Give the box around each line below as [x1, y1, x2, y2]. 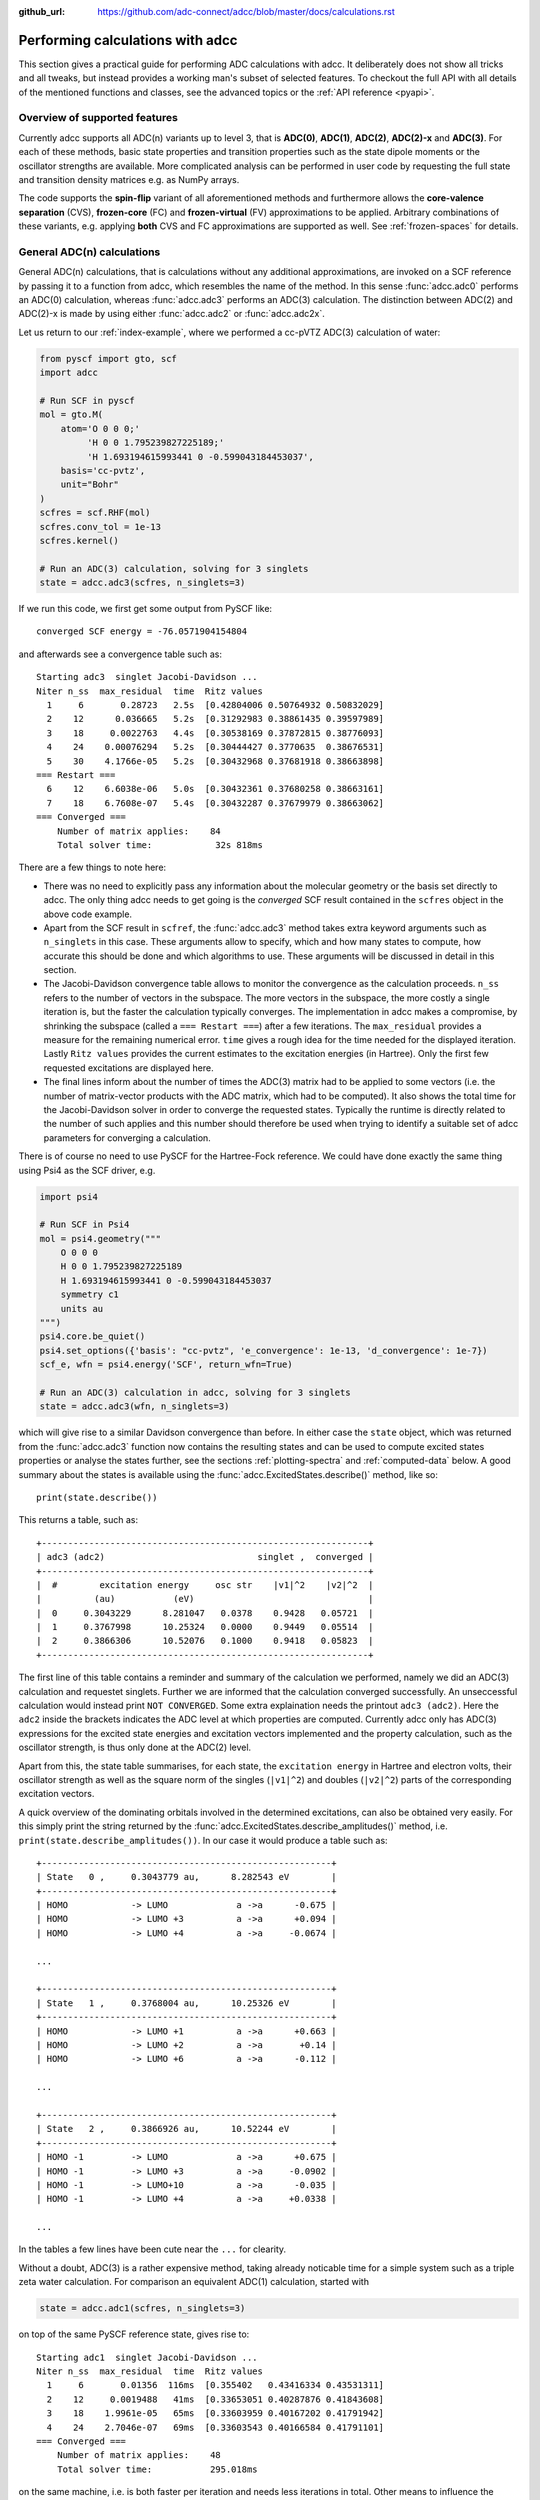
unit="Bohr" [60, 479, 120, 490]
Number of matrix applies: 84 [56, 825, 222, 837]
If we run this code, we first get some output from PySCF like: [18, 603, 273, 615]
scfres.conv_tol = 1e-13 [39, 521, 162, 532]
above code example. [43, 908, 133, 920]
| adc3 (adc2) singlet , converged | [36, 1551, 374, 1563]
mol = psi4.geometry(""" [39, 1233, 162, 1244]
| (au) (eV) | [36, 1593, 374, 1605]
